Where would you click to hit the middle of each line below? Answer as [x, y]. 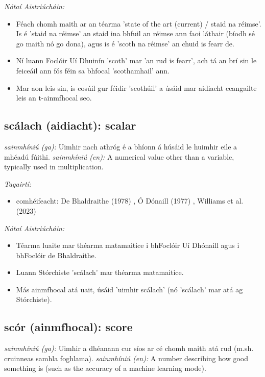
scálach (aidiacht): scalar [70, 125]
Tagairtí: [18, 183]
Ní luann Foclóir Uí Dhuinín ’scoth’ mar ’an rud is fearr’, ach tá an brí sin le [136, 60]
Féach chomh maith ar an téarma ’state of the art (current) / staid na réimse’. [139, 23]
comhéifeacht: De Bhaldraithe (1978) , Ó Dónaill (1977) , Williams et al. [130, 201]
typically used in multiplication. [54, 167]
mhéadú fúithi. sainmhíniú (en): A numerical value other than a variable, [119, 156]
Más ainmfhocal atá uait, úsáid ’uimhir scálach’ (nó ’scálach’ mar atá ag [129, 289]
